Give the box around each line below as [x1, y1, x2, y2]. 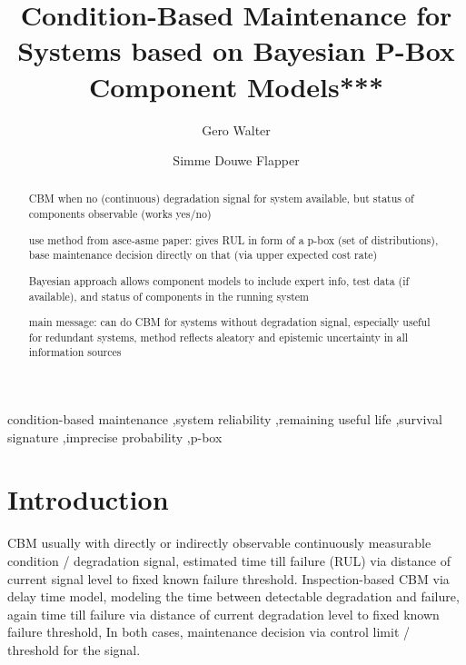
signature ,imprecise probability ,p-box [7, 427, 223, 446]
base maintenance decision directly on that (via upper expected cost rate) [28, 247, 378, 263]
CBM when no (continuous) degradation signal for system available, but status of [28, 191, 414, 206]
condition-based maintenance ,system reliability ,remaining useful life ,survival [7, 410, 442, 429]
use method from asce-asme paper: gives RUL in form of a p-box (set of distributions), [28, 232, 439, 247]
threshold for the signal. [7, 640, 141, 659]
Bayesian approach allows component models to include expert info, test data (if [28, 273, 410, 288]
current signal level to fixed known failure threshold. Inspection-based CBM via [7, 569, 450, 588]
